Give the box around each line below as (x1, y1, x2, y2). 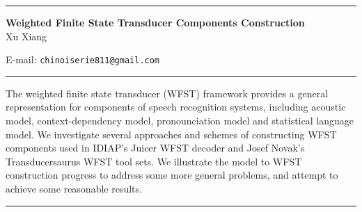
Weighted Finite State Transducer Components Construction (6, 15, 305, 29)
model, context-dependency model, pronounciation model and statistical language (6, 113, 354, 128)
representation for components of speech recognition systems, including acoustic (6, 99, 346, 114)
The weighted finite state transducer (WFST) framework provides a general (6, 85, 329, 100)
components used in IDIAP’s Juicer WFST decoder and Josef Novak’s (6, 140, 305, 155)
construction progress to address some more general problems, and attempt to (6, 168, 338, 182)
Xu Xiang (6, 28, 47, 43)
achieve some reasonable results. (6, 181, 142, 195)
